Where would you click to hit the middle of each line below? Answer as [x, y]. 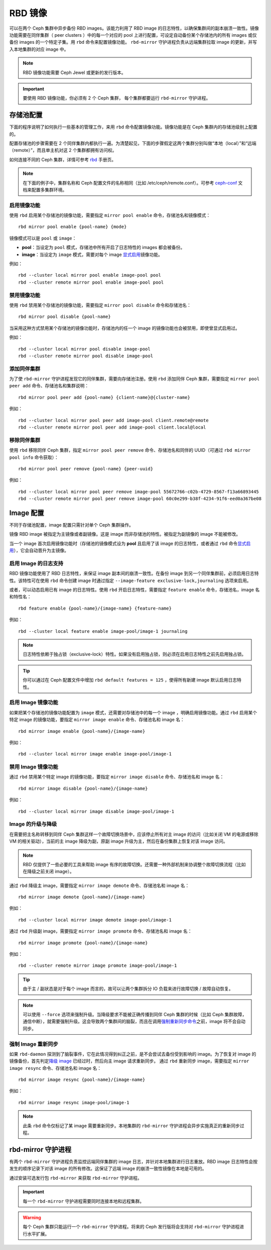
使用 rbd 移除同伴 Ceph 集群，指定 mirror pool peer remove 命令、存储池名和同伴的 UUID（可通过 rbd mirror [130, 450]
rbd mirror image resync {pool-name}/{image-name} [82, 1080]
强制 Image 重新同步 [34, 1044]
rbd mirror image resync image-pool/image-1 [74, 1102]
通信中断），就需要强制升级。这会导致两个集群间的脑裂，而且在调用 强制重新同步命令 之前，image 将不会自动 [134, 1022]
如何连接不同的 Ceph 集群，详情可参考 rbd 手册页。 [63, 159]
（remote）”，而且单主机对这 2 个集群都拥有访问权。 [63, 150]
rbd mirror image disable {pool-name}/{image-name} [83, 788]
